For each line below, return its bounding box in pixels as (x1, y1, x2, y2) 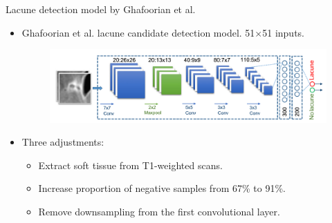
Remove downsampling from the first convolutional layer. (38, 204, 280, 218)
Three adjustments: (21, 135, 104, 149)
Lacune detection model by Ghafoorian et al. (6, 2, 196, 16)
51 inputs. (262, 25, 305, 39)
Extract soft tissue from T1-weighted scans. (38, 157, 223, 172)
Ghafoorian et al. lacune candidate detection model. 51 (21, 25, 255, 39)
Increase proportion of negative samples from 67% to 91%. (38, 181, 286, 195)
